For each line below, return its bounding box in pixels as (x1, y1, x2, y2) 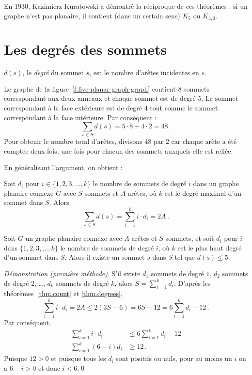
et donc (38, 362, 61, 373)
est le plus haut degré (177, 242, 242, 252)
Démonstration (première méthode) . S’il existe (4, 268, 141, 278)
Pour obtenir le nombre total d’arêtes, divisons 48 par (4, 136, 164, 146)
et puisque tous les (51, 353, 106, 363)
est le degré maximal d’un (164, 187, 242, 198)
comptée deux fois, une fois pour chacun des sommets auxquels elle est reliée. (4, 146, 233, 156)
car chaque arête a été (171, 136, 237, 146)
